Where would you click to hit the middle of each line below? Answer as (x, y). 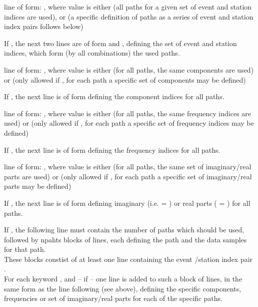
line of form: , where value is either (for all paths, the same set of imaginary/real (128, 167)
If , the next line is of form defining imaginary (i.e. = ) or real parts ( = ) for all (127, 203)
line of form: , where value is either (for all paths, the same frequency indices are (128, 113)
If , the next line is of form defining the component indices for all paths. (114, 96)
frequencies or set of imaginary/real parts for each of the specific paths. (113, 298)
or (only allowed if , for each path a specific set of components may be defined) (125, 79)
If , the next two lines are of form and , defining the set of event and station (120, 43)
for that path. (25, 249)
